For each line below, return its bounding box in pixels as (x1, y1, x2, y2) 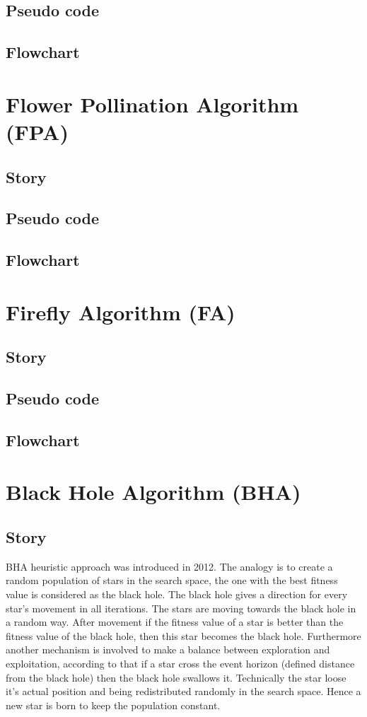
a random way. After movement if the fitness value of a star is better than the (6, 614, 344, 629)
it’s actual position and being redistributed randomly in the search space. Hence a (6, 684, 361, 699)
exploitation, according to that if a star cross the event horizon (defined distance (6, 655, 355, 670)
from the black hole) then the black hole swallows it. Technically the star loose (6, 670, 346, 684)
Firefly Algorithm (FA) (6, 297, 235, 326)
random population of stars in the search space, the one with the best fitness (6, 573, 338, 588)
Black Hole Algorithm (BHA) (6, 477, 301, 506)
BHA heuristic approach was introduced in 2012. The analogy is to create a (6, 559, 333, 573)
